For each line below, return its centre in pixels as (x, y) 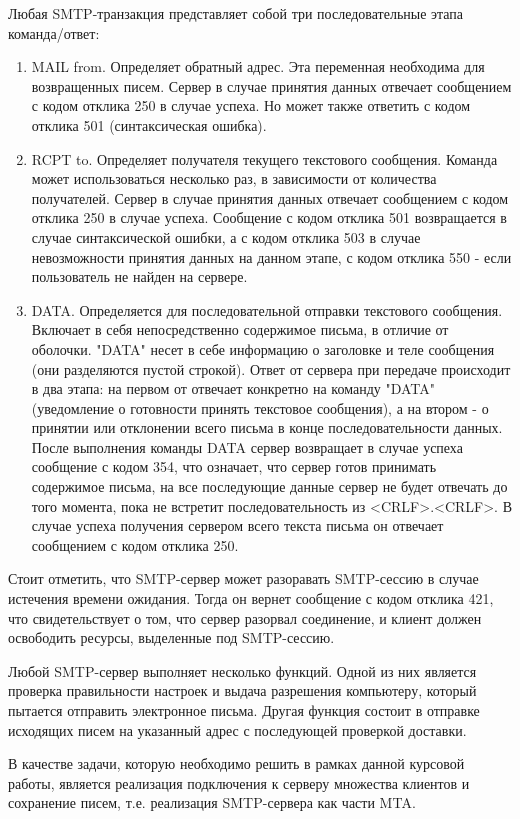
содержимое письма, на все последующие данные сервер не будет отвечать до (269, 486)
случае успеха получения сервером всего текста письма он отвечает (237, 525)
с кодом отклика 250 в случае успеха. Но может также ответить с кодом (251, 105)
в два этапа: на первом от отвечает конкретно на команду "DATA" (233, 388)
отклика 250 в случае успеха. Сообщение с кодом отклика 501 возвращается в (269, 217)
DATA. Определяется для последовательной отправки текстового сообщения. (267, 309)
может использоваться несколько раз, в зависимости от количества (234, 178)
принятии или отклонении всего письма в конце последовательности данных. (267, 427)
